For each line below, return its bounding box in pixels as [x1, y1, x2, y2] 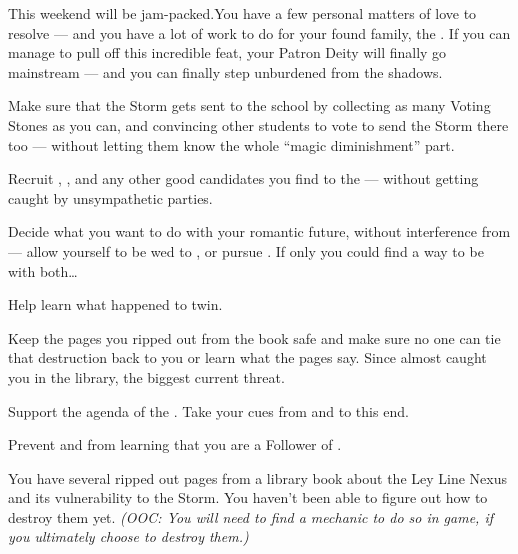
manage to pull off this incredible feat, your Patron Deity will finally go [8, 42, 447, 63]
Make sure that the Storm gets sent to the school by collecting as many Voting [8, 95, 491, 116]
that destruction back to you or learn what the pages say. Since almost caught [8, 347, 487, 368]
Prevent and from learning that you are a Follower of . [8, 434, 342, 455]
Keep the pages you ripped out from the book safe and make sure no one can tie [8, 327, 501, 348]
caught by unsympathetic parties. [8, 187, 213, 208]
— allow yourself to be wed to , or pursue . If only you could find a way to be [8, 240, 484, 261]
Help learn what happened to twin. [8, 294, 223, 315]
